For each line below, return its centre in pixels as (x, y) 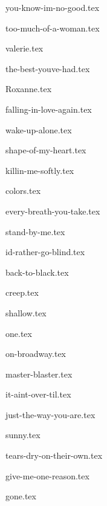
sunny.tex (23, 435)
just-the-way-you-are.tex (50, 414)
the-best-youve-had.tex (48, 68)
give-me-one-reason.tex (47, 475)
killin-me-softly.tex (40, 170)
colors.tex (23, 191)
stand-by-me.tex (35, 231)
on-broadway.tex (36, 354)
